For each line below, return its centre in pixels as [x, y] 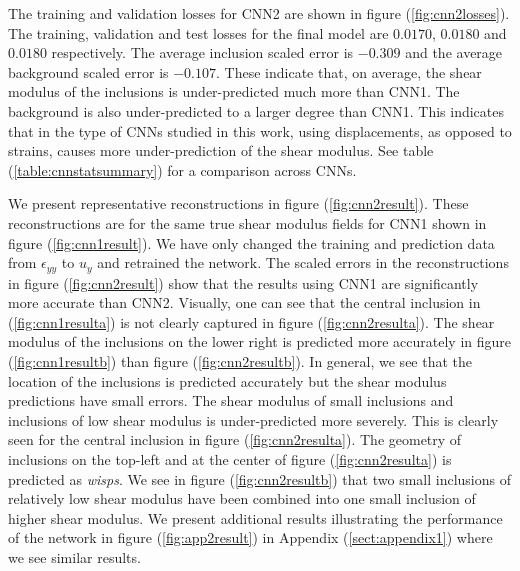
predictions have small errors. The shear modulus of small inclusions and [231, 400]
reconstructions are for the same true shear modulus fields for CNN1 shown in [247, 222]
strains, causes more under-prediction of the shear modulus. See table [221, 150]
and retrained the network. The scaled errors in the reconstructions [303, 262]
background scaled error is [88, 71]
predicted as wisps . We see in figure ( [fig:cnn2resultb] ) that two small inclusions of [259, 478]
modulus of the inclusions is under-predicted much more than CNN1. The [234, 91]
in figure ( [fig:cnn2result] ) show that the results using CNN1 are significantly [243, 282]
